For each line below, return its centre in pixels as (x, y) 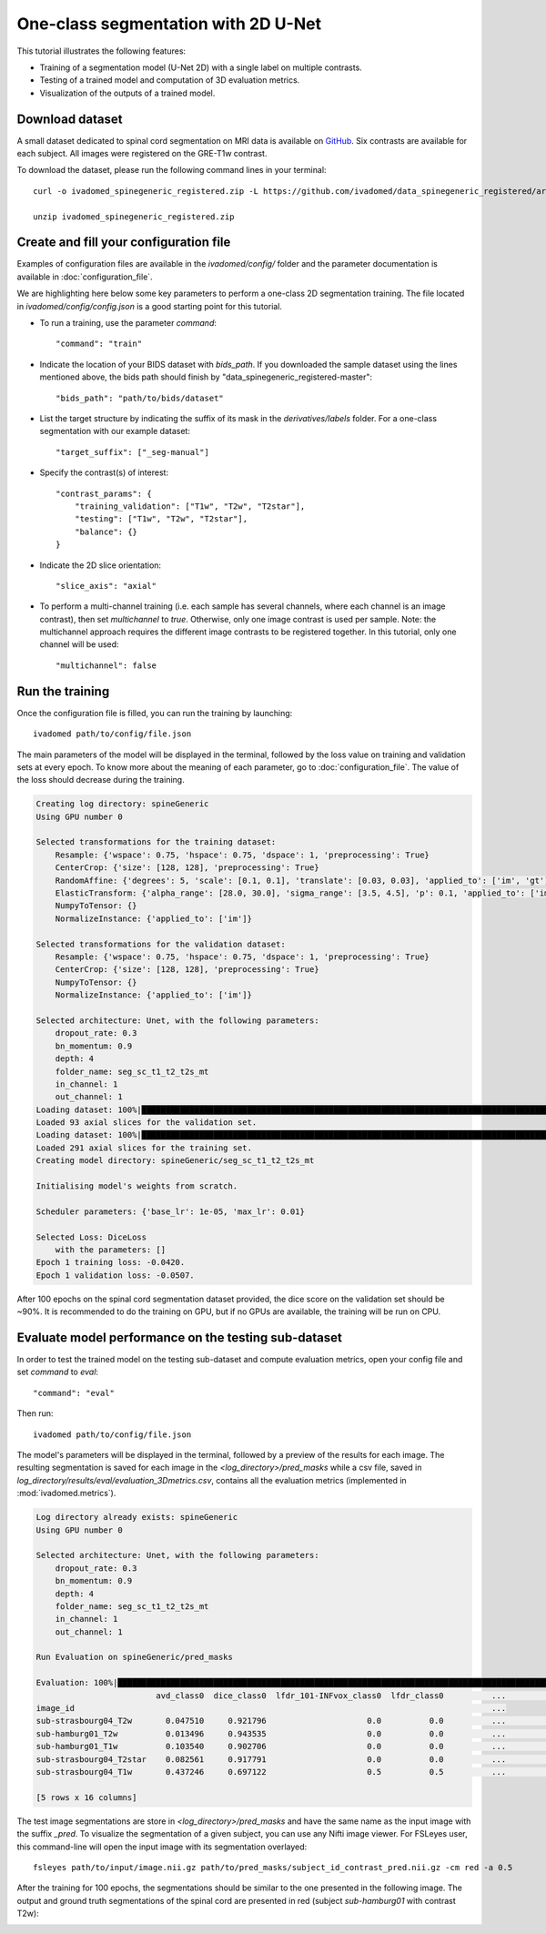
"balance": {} (106, 532)
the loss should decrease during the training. (101, 780)
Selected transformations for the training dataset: (156, 842)
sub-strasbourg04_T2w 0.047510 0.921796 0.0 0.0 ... (271, 1721)
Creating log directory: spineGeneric (122, 804)
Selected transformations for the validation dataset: (161, 944)
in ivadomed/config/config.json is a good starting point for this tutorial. (149, 306)
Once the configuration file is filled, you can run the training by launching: (155, 713)
